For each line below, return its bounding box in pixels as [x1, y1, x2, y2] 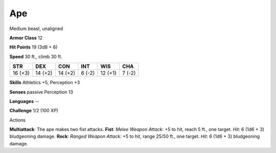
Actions [9, 117, 26, 123]
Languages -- [9, 98, 39, 104]
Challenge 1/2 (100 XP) [9, 108, 59, 114]
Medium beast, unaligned [9, 25, 63, 32]
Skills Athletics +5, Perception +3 [9, 80, 80, 86]
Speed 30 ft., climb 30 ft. [9, 54, 62, 60]
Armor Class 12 [9, 35, 43, 41]
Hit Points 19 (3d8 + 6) [9, 44, 58, 50]
